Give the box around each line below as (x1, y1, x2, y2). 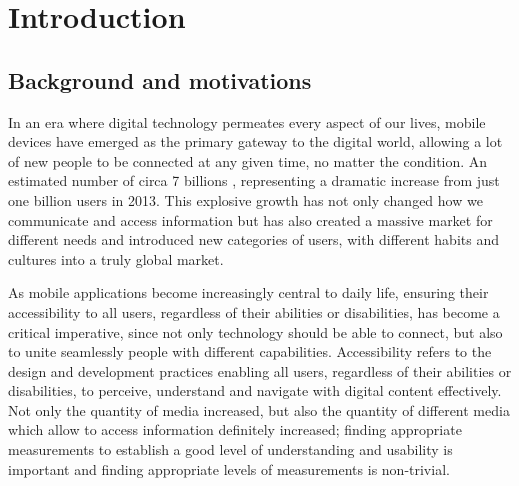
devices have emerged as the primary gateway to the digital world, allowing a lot (8, 131, 503, 152)
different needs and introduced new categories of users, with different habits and (8, 229, 499, 250)
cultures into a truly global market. (8, 248, 224, 269)
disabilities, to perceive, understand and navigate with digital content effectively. (8, 380, 502, 401)
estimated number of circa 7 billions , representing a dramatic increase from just (8, 170, 500, 191)
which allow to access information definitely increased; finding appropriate (8, 419, 462, 440)
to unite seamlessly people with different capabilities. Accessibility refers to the (8, 341, 492, 362)
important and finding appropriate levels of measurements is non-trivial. (8, 458, 450, 479)
